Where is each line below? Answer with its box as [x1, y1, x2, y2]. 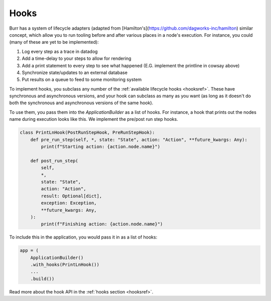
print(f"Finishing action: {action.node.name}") [41, 221, 163, 227]
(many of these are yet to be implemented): [9, 39, 99, 45]
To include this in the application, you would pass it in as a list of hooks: [9, 234, 158, 240]
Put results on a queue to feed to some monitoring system [22, 77, 142, 83]
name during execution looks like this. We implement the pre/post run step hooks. [9, 116, 178, 122]
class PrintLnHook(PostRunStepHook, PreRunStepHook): [20, 130, 155, 135]
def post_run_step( [30, 158, 79, 164]
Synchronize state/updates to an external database [22, 69, 128, 76]
